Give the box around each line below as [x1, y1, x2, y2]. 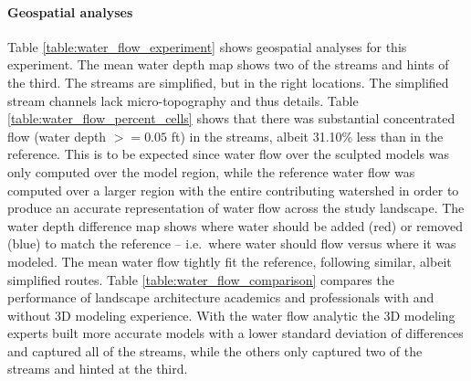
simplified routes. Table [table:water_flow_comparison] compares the [7, 270, 394, 289]
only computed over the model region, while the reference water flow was [7, 162, 415, 181]
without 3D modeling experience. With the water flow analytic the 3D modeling [7, 305, 455, 324]
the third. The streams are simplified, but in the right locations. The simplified [7, 72, 449, 91]
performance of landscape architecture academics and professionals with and [7, 288, 434, 307]
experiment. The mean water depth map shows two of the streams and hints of [7, 55, 449, 74]
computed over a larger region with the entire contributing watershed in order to [7, 180, 459, 199]
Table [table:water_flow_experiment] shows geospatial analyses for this [7, 37, 407, 56]
